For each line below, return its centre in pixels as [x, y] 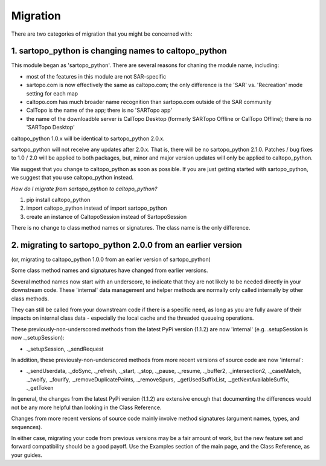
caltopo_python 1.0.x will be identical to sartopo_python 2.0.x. [88, 138]
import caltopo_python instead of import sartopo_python [97, 208]
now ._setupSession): [38, 338]
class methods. [30, 299]
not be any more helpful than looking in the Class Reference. [86, 407]
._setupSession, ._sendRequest [65, 349]
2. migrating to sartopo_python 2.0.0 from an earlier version [127, 245]
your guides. [27, 455]
